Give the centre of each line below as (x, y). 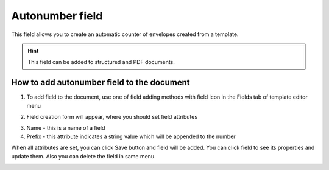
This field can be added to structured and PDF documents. (101, 62)
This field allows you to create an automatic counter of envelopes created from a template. (125, 34)
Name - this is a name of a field (66, 128)
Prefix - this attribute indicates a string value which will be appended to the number (131, 136)
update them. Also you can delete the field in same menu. (83, 156)
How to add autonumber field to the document (101, 83)
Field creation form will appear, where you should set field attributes (112, 117)
